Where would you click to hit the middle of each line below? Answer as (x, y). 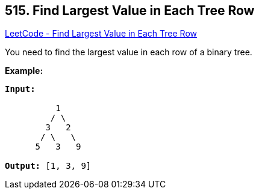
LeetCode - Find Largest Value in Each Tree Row (101, 34)
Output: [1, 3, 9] (48, 166)
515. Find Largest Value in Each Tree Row (130, 11)
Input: (20, 89)
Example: (24, 71)
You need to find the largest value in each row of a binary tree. (129, 52)
